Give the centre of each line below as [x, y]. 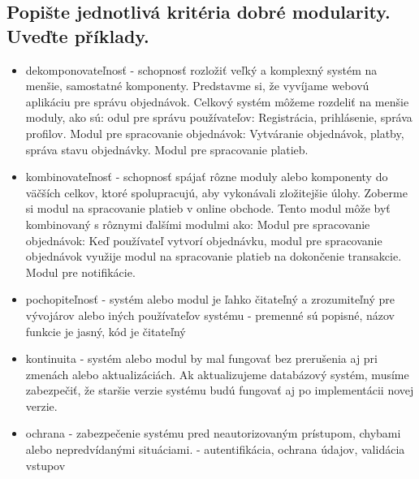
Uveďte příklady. [78, 35]
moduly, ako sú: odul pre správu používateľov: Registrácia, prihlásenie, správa [219, 117]
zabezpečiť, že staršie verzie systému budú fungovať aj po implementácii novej [220, 390]
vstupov [45, 465]
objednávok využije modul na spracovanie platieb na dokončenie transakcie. [214, 256]
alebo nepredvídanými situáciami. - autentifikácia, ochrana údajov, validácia [215, 449]
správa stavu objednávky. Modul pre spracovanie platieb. [167, 149]
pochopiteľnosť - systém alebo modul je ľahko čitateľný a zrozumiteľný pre [210, 299]
